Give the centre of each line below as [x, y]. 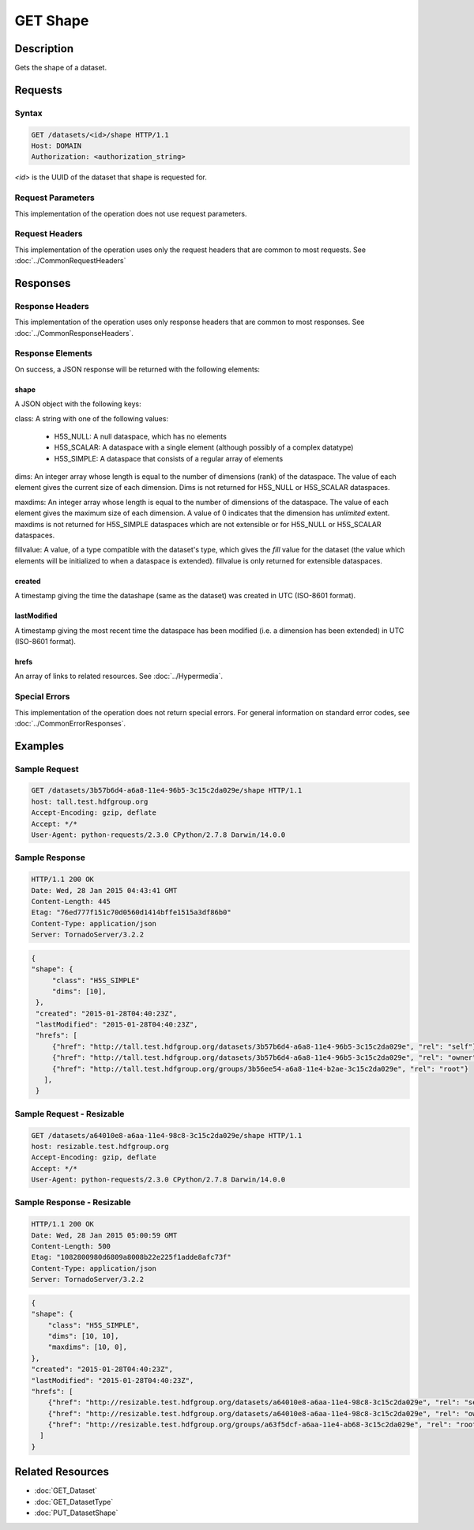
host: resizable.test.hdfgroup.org [100, 1146]
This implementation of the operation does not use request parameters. [131, 213]
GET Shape [52, 21]
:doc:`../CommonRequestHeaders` [70, 261]
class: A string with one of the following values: [92, 418]
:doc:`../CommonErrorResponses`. [70, 723]
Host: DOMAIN [56, 146]
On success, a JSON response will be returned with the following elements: [137, 369]
